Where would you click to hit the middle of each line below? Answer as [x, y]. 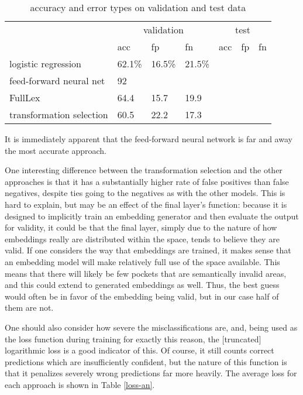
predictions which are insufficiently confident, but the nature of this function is [146, 361]
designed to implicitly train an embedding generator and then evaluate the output [152, 216]
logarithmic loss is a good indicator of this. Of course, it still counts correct [140, 350]
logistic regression [46, 63]
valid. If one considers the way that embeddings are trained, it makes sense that [148, 250]
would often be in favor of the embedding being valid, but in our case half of [142, 296]
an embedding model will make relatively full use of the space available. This [142, 261]
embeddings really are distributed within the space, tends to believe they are [142, 238]
